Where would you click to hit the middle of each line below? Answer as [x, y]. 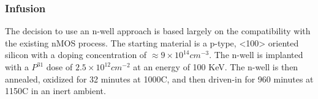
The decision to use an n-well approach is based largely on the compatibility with [158, 31]
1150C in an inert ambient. [55, 91]
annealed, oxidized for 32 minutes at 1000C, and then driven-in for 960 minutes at [159, 79]
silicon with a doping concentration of [76, 55]
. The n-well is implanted [256, 55]
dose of [59, 67]
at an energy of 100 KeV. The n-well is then [216, 67]
